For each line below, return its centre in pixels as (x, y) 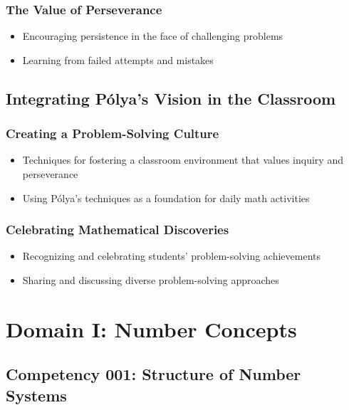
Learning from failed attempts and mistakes (118, 59)
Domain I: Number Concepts (151, 328)
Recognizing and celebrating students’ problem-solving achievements (172, 256)
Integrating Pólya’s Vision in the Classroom (171, 98)
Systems (36, 395)
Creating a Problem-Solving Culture (113, 133)
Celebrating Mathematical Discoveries (118, 230)
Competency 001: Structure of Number (153, 374)
